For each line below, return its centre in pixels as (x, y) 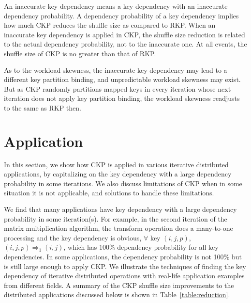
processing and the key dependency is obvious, (73, 237)
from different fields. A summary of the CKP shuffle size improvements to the (119, 285)
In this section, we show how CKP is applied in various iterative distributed (116, 164)
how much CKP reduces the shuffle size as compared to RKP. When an (110, 25)
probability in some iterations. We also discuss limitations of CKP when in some (123, 183)
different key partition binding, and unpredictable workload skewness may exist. (122, 79)
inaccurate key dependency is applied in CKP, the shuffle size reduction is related (125, 34)
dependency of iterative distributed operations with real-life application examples (124, 276)
